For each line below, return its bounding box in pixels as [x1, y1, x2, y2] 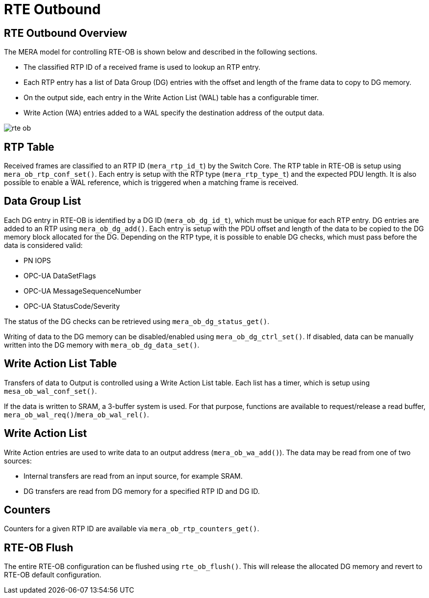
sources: [4, 456, 32, 465]
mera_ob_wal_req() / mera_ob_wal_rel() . [4, 410, 149, 419]
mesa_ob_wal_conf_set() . [4, 386, 97, 395]
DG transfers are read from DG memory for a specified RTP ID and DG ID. [24, 487, 260, 495]
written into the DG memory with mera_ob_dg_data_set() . [4, 340, 200, 349]
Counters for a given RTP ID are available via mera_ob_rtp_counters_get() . [4, 524, 259, 533]
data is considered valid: [4, 241, 83, 249]
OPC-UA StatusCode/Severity [24, 301, 120, 310]
